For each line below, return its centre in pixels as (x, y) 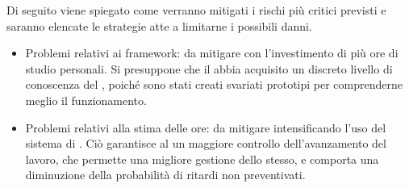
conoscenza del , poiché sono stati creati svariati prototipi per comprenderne (214, 84)
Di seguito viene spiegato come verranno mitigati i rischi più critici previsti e (196, 10)
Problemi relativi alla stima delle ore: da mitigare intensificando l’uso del (206, 127)
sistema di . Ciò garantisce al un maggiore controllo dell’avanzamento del (206, 143)
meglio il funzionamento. (86, 100)
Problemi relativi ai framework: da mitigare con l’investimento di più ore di (212, 53)
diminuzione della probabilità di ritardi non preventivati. (165, 175)
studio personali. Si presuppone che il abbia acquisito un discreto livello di (209, 68)
